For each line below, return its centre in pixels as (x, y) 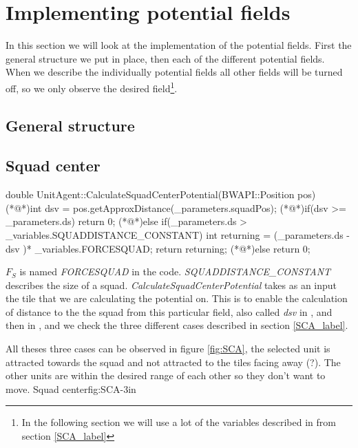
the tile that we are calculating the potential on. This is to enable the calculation (177, 298)
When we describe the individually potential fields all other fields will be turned (174, 72)
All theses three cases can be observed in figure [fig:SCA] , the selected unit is (168, 349)
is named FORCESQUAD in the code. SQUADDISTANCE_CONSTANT (175, 271)
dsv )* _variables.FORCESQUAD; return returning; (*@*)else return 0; (158, 248)
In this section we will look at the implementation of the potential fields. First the (179, 45)
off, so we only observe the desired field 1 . (92, 87)
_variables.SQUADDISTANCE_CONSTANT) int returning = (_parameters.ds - (178, 234)
